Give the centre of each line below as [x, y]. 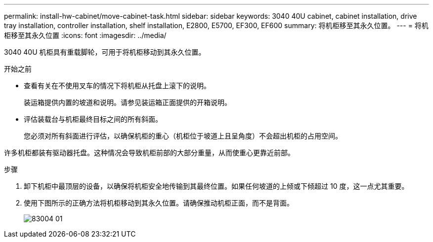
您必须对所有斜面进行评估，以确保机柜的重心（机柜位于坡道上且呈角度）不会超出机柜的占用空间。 [183, 136]
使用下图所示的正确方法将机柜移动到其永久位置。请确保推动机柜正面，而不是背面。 [159, 203]
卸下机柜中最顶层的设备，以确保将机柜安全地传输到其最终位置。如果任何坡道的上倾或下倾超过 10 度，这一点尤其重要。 [216, 186]
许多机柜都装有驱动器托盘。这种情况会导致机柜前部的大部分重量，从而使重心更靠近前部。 [149, 153]
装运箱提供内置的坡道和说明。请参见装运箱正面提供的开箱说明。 [128, 102]
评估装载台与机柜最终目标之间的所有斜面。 [93, 119]
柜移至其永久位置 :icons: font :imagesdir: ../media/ [85, 35]
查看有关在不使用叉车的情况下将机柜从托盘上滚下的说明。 [117, 86]
